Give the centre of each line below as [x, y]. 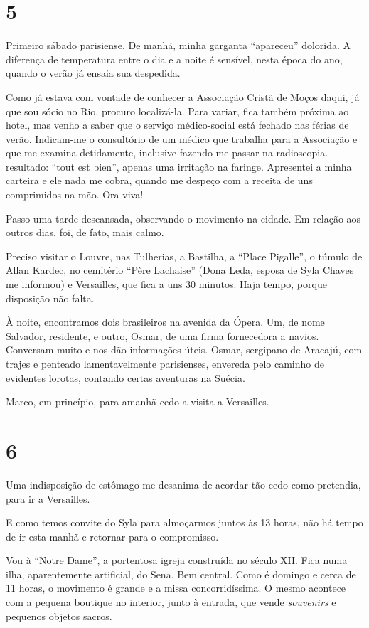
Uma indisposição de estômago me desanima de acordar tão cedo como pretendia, [183, 484]
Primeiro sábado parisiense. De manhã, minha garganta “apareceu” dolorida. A [178, 45]
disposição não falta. [50, 298]
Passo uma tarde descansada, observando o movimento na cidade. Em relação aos [183, 218]
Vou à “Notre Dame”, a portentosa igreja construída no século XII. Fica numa [177, 560]
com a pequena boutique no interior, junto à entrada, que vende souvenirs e [171, 602]
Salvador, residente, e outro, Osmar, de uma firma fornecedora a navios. [162, 335]
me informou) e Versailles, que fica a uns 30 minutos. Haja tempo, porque [166, 284]
